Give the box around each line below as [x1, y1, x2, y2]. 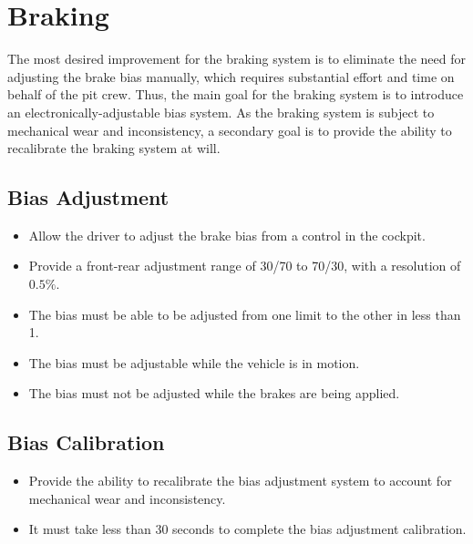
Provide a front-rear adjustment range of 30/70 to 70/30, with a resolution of [28, 256, 461, 275]
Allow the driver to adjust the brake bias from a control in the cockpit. [28, 225, 426, 244]
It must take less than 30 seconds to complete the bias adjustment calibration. [28, 519, 467, 539]
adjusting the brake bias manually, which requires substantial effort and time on [7, 67, 455, 86]
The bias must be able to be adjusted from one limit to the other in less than [28, 304, 461, 323]
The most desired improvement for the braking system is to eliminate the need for [7, 49, 466, 68]
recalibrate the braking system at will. [7, 139, 221, 158]
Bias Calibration [7, 428, 165, 457]
